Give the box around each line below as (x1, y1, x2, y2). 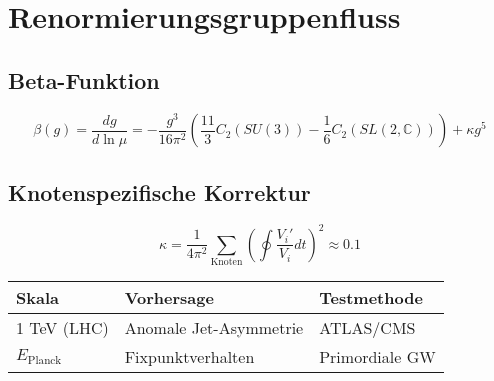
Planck (27, 355, 62, 367)
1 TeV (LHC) (16, 316, 109, 340)
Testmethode (319, 286, 423, 310)
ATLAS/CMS (319, 316, 416, 340)
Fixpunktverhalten (124, 345, 255, 369)
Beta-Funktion (8, 64, 160, 95)
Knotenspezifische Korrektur (8, 176, 311, 207)
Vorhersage (124, 286, 214, 310)
